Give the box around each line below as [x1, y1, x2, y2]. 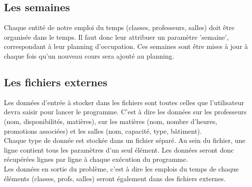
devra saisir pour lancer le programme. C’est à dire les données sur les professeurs [4, 107, 247, 117]
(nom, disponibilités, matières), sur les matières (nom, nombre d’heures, [4, 116, 218, 126]
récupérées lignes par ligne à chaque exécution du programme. [4, 154, 188, 164]
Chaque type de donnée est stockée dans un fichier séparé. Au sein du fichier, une [4, 135, 246, 145]
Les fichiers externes [4, 74, 108, 89]
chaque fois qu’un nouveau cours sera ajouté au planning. [4, 50, 174, 61]
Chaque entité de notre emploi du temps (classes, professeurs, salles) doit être [4, 22, 235, 32]
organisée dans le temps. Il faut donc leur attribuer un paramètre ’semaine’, [4, 31, 229, 42]
